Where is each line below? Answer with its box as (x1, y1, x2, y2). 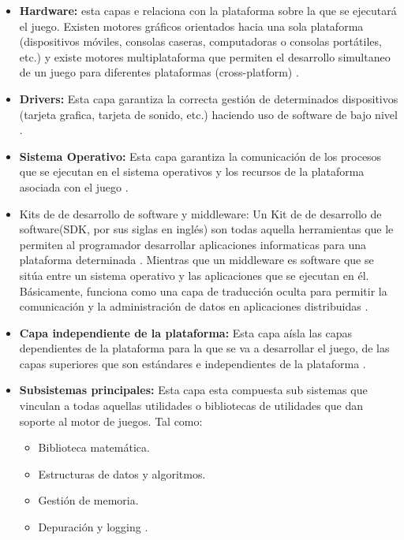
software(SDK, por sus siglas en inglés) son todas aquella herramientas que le (19, 221, 394, 237)
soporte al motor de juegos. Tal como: (19, 412, 203, 429)
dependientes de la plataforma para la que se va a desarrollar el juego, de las (19, 340, 390, 356)
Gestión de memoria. (38, 492, 139, 508)
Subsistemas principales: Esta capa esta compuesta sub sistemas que (19, 382, 368, 398)
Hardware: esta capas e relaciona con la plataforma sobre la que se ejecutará (19, 2, 397, 18)
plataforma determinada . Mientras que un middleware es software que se (19, 251, 374, 268)
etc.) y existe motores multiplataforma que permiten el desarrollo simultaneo (19, 48, 391, 65)
